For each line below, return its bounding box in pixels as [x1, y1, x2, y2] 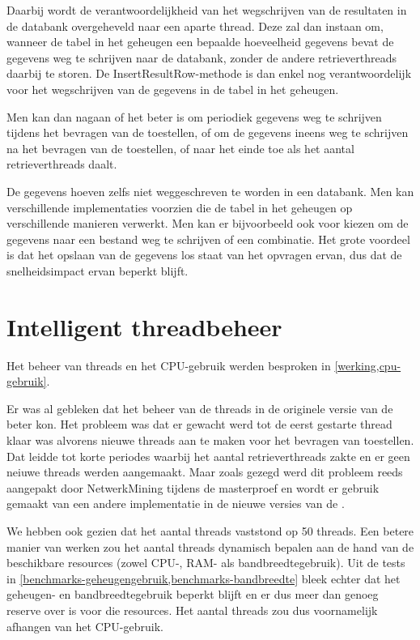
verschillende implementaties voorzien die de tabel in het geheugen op [6, 198, 353, 215]
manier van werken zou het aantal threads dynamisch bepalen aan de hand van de [6, 538, 414, 555]
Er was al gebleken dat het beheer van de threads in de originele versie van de [6, 399, 393, 416]
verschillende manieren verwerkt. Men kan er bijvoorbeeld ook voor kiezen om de [6, 215, 409, 232]
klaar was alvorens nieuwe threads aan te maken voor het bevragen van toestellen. [6, 432, 414, 448]
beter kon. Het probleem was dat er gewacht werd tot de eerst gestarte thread [6, 416, 392, 433]
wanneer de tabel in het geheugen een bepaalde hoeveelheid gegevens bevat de [6, 33, 394, 50]
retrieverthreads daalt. [6, 156, 117, 173]
